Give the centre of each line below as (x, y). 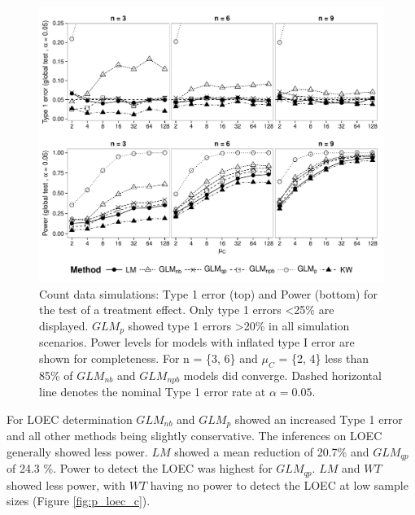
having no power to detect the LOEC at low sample (279, 484)
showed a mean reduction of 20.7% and (272, 451)
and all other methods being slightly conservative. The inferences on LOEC (194, 436)
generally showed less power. (77, 451)
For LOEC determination (70, 419)
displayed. (64, 325)
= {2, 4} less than (323, 358)
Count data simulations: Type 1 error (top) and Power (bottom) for (208, 293)
